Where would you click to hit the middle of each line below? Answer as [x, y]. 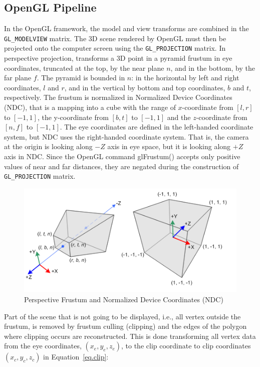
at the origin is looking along [48, 146]
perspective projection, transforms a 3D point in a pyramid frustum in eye [118, 58]
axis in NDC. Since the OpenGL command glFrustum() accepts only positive [122, 156]
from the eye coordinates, [43, 346]
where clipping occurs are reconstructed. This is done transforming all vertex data [130, 336]
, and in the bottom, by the [213, 68]
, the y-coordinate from [73, 117]
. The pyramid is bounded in [81, 78]
